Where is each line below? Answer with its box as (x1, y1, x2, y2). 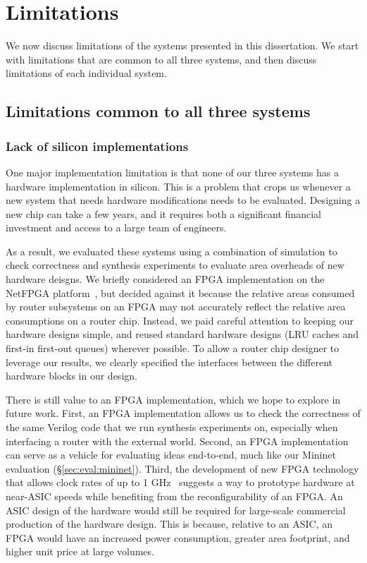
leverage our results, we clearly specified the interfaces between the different (6, 354, 333, 369)
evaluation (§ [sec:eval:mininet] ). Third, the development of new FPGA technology (6, 461, 359, 476)
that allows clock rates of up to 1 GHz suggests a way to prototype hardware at (6, 475, 355, 490)
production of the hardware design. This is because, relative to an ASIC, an (6, 516, 333, 531)
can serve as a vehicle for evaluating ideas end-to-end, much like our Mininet (6, 447, 336, 462)
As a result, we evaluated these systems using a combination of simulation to (6, 243, 337, 258)
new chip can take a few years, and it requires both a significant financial (6, 206, 321, 221)
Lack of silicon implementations (6, 137, 189, 155)
